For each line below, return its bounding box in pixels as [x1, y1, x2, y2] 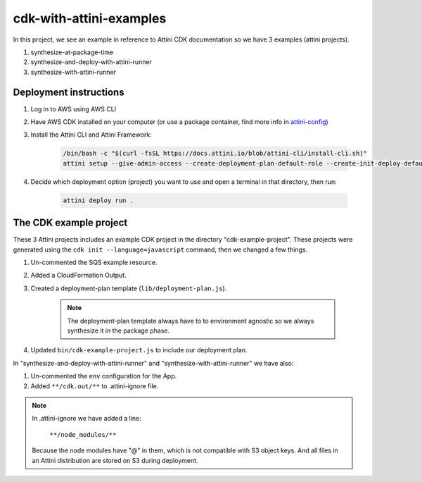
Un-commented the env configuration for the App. [30, 372, 177, 381]
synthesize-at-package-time [30, 48, 114, 56]
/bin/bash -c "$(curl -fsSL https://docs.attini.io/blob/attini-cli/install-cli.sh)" [63, 149, 367, 158]
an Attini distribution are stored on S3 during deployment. [32, 456, 198, 464]
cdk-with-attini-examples [13, 11, 167, 26]
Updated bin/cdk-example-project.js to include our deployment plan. [30, 346, 248, 354]
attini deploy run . [63, 196, 134, 204]
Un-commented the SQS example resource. [30, 258, 158, 267]
